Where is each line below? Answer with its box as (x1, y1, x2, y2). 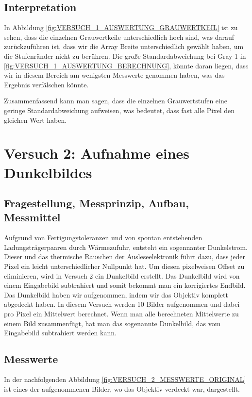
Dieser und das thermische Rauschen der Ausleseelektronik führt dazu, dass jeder (4, 251, 246, 262)
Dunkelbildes (4, 162, 92, 182)
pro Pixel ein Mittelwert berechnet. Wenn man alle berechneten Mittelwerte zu (4, 309, 239, 319)
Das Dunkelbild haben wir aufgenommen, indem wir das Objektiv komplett (4, 289, 228, 299)
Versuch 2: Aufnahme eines (4, 143, 190, 163)
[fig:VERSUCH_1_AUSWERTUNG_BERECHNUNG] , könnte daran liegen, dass (4, 60, 249, 70)
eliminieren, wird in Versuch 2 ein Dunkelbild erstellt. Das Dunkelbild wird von (4, 270, 240, 281)
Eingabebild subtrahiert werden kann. (4, 328, 117, 338)
